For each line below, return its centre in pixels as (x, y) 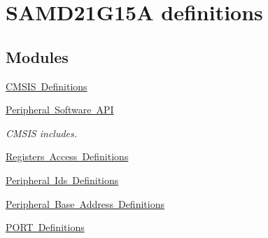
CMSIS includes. (42, 133)
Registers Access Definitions (67, 156)
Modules (37, 56)
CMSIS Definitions (47, 86)
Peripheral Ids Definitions (62, 180)
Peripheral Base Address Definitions (85, 203)
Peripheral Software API (60, 110)
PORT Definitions (45, 227)
